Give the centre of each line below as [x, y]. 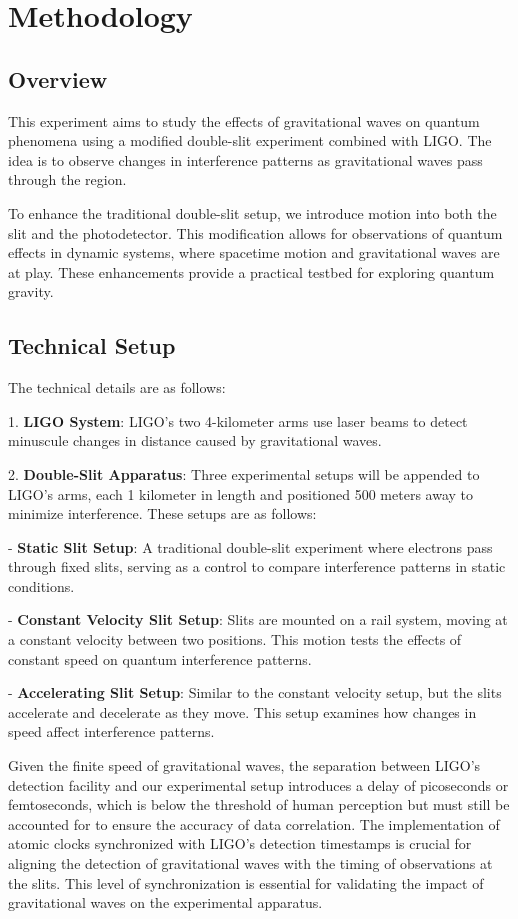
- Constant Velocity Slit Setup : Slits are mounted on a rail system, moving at [258, 619]
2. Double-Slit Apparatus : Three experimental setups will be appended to [244, 473]
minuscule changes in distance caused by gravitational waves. [195, 440]
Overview [58, 78]
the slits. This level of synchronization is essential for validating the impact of [246, 882]
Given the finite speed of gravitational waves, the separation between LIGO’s [244, 765]
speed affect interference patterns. [111, 731]
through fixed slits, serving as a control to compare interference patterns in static [257, 566]
